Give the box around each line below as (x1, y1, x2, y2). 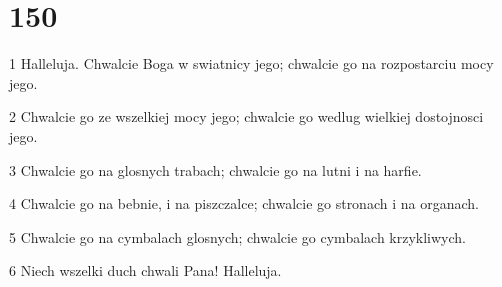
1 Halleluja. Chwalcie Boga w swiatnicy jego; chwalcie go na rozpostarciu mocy (9, 53, 494, 74)
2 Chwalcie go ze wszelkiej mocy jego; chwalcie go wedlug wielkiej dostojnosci (9, 106, 484, 127)
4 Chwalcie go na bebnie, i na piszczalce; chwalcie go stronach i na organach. (9, 193, 479, 214)
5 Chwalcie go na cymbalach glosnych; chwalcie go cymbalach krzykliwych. (9, 226, 467, 247)
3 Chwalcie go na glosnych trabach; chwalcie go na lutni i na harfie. (9, 159, 422, 180)
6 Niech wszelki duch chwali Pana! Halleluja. (9, 260, 282, 281)
